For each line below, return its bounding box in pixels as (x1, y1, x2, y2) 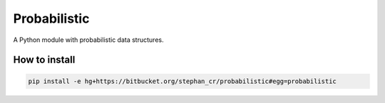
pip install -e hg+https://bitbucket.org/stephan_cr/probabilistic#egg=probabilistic (28, 77, 337, 85)
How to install (13, 54, 76, 66)
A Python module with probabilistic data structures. (13, 36, 164, 44)
